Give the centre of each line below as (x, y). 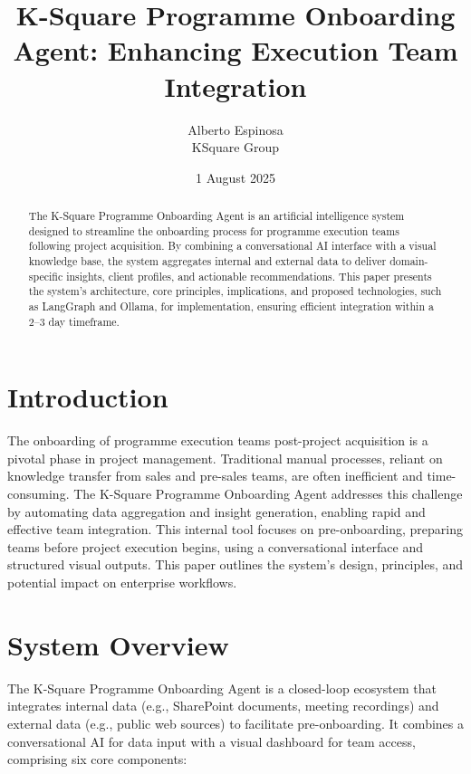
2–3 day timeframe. (74, 321)
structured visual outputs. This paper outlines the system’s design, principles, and (235, 564)
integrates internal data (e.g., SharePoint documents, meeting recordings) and (223, 706)
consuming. (38, 494)
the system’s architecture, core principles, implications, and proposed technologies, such (235, 291)
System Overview (118, 644)
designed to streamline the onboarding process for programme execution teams (214, 230)
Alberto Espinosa (235, 129)
